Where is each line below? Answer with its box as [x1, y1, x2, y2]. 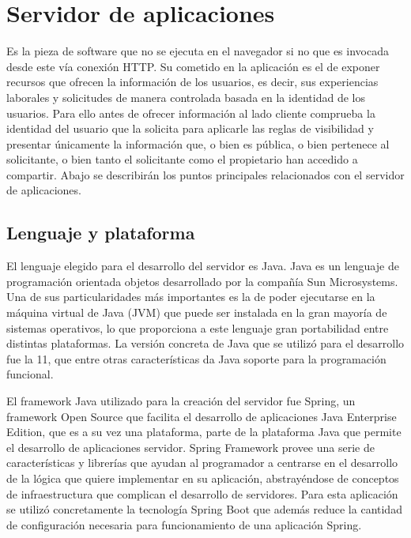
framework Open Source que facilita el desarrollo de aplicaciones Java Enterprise [6, 408, 397, 424]
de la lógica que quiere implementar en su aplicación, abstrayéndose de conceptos [6, 469, 399, 486]
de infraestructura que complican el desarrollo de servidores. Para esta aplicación [6, 485, 398, 502]
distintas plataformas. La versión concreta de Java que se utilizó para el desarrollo [6, 335, 405, 352]
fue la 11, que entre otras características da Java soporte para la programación [6, 350, 386, 367]
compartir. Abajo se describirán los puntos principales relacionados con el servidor [6, 166, 405, 182]
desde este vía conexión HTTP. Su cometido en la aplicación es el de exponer [6, 58, 380, 74]
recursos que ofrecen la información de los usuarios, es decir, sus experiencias [6, 73, 379, 90]
